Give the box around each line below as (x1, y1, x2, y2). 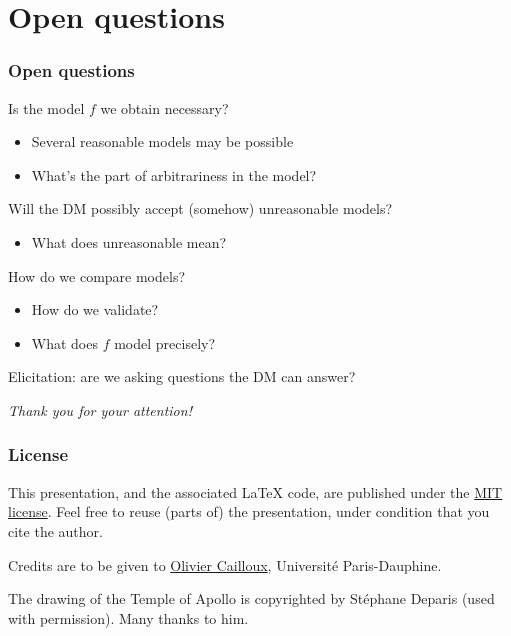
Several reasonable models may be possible (31, 131, 294, 152)
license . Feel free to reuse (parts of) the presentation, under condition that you (8, 501, 490, 522)
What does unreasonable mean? (31, 231, 227, 252)
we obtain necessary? (100, 97, 229, 118)
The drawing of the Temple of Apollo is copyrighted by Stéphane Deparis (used (8, 588, 495, 609)
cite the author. (8, 520, 103, 541)
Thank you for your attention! (8, 399, 192, 420)
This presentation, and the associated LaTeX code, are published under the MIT (8, 481, 503, 502)
